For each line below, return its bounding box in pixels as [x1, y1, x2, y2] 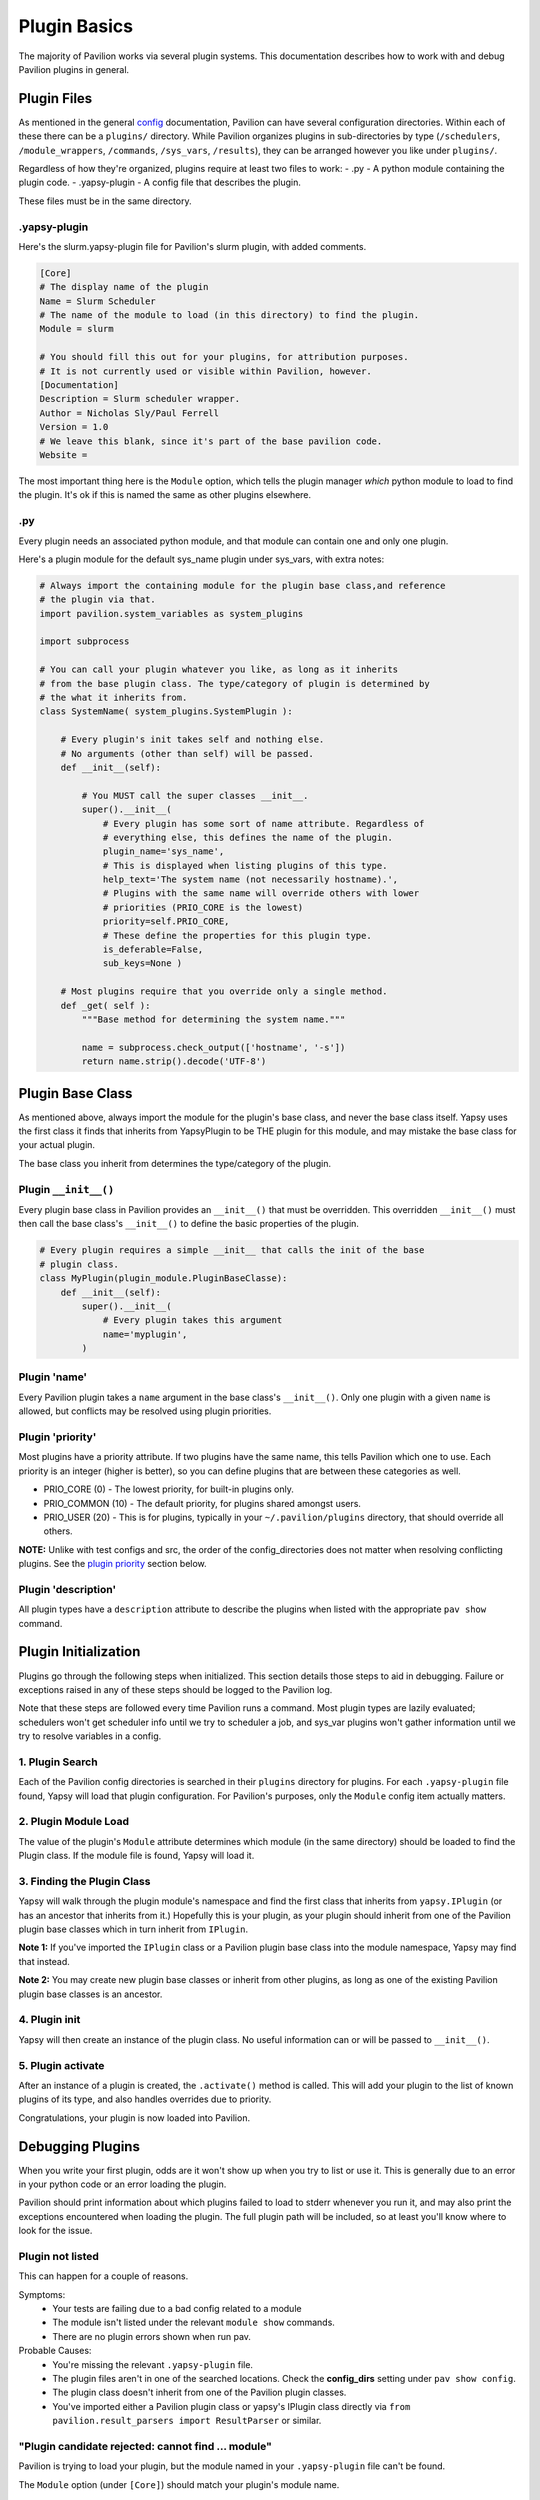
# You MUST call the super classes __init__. [81, 790, 309, 801]
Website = [39, 450, 88, 460]
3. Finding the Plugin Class [18, 1874, 151, 1888]
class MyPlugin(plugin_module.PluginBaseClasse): [39, 1273, 288, 1284]
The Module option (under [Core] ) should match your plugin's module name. [18, 2478, 340, 2490]
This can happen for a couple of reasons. [18, 2270, 189, 2282]
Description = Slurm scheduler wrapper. [39, 393, 240, 405]
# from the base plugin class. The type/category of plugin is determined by [39, 678, 430, 689]
